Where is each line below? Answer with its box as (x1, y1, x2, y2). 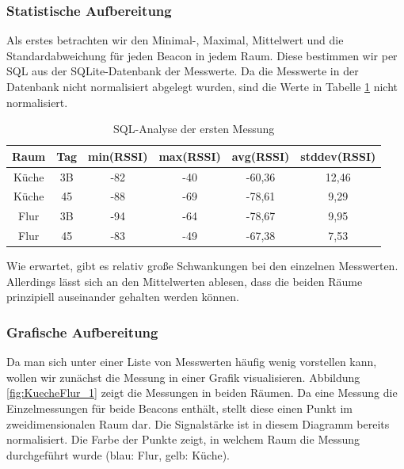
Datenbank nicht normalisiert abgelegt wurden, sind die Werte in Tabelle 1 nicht (6, 78, 398, 94)
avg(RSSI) (231, 147, 290, 164)
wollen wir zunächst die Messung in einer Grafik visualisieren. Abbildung (6, 368, 360, 385)
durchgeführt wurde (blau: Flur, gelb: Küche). (6, 446, 230, 463)
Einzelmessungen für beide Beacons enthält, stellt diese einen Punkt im (6, 400, 353, 417)
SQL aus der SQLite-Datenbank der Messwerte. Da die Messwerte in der (6, 63, 359, 79)
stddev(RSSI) (300, 147, 376, 164)
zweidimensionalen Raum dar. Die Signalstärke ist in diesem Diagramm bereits (6, 415, 390, 432)
